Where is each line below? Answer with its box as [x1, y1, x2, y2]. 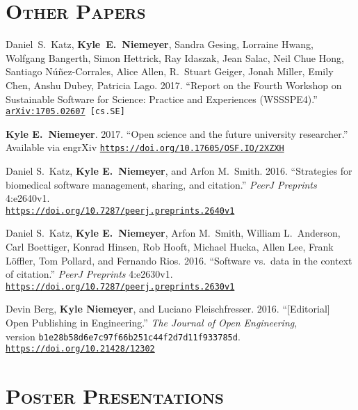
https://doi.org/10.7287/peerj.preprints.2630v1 [6, 281, 235, 292]
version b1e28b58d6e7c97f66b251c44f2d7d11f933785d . [6, 329, 241, 343]
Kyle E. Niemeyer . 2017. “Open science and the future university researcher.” [6, 126, 348, 141]
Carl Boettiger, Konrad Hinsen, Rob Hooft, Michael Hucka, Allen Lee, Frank [6, 239, 334, 254]
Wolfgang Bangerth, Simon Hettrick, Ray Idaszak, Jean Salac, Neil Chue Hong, [6, 50, 344, 65]
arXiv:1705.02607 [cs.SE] [6, 107, 125, 117]
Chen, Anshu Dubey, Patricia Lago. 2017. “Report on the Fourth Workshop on [6, 77, 342, 92]
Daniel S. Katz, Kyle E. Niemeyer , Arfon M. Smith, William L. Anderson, [6, 226, 341, 240]
